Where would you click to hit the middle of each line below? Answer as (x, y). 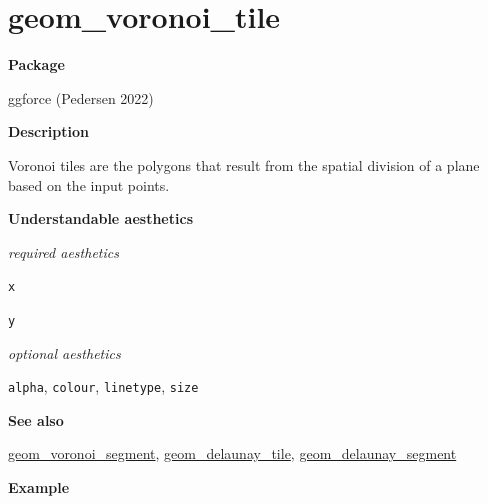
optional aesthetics (64, 352)
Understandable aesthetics (100, 218)
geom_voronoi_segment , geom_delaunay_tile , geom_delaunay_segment (232, 453)
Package (36, 64)
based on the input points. (89, 184)
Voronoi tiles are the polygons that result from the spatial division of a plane (244, 164)
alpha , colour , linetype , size (103, 386)
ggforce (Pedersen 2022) (81, 97)
